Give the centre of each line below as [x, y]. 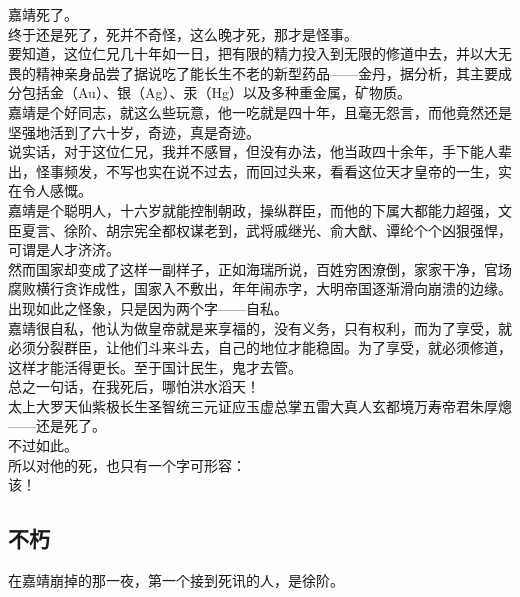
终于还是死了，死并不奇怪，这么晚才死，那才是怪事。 [183, 33]
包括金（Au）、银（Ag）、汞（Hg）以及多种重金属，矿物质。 [216, 92]
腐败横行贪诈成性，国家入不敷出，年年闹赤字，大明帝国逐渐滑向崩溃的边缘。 [260, 288]
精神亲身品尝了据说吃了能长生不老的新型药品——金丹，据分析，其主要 [266, 72]
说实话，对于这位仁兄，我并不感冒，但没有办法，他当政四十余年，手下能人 [253, 151]
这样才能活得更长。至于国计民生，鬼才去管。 [155, 366]
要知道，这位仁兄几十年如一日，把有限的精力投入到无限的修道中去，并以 [246, 53]
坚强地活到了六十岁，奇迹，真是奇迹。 [134, 131]
